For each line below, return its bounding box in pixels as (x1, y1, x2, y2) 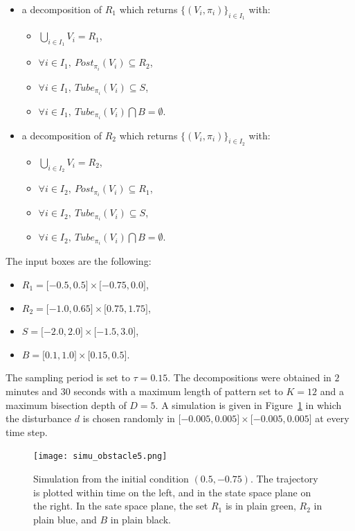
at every (315, 411, 349, 426)
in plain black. (110, 512, 171, 526)
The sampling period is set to (6, 370, 130, 385)
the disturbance (6, 411, 72, 426)
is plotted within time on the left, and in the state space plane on (33, 485, 311, 499)
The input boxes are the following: (6, 254, 152, 268)
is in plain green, (225, 498, 296, 513)
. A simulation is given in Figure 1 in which (155, 397, 342, 412)
